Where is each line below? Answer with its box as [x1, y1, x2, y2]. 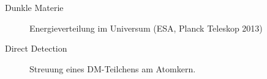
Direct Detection [5, 42, 67, 55]
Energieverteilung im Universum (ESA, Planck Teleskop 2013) [29, 21, 263, 34]
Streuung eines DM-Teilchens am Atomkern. [29, 62, 196, 75]
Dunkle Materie [5, 1, 64, 13]
